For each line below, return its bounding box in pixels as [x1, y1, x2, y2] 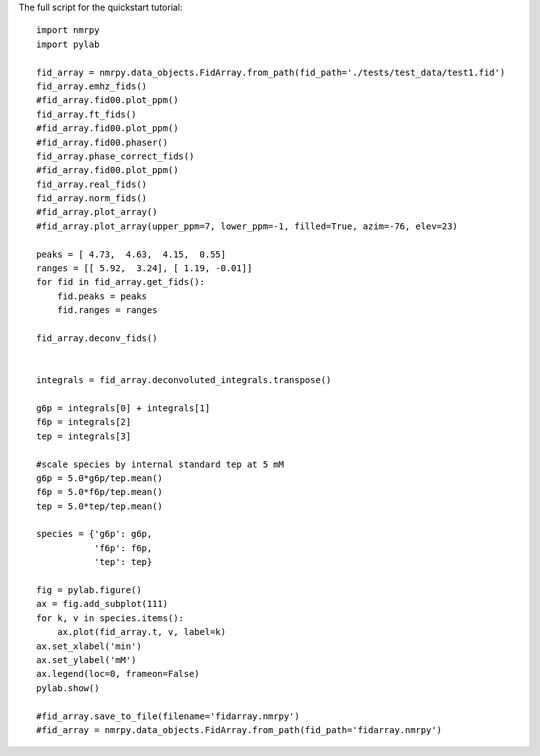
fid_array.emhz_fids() [36, 80, 148, 92]
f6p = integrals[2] [36, 416, 132, 428]
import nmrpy [36, 25, 100, 36]
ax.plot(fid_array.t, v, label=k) [56, 626, 227, 638]
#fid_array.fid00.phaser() [36, 136, 169, 148]
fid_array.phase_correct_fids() [36, 150, 195, 162]
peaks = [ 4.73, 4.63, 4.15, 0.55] [36, 248, 227, 260]
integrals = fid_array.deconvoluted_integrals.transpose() [36, 375, 332, 386]
